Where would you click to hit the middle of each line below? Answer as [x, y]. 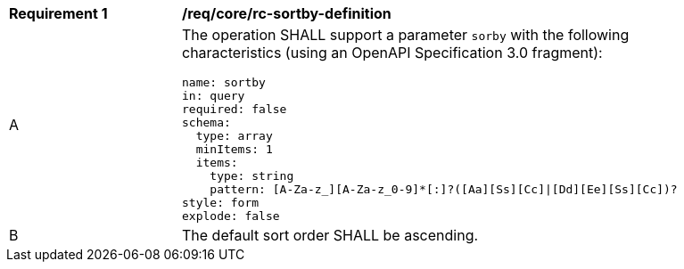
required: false [235, 109]
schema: [206, 122]
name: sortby [224, 82]
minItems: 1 [234, 149]
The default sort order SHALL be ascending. [330, 235]
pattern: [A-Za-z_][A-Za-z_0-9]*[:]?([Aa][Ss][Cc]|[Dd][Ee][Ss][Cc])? [444, 189]
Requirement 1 [58, 13]
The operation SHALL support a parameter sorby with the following [406, 35]
